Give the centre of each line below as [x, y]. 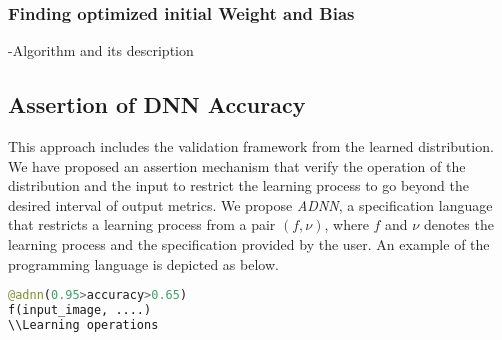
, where [346, 224]
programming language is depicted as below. [143, 263]
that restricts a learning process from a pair [142, 224]
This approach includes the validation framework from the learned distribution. [251, 146]
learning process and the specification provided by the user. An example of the [249, 243]
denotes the [458, 224]
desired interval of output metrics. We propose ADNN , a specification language [250, 204]
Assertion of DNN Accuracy [157, 104]
